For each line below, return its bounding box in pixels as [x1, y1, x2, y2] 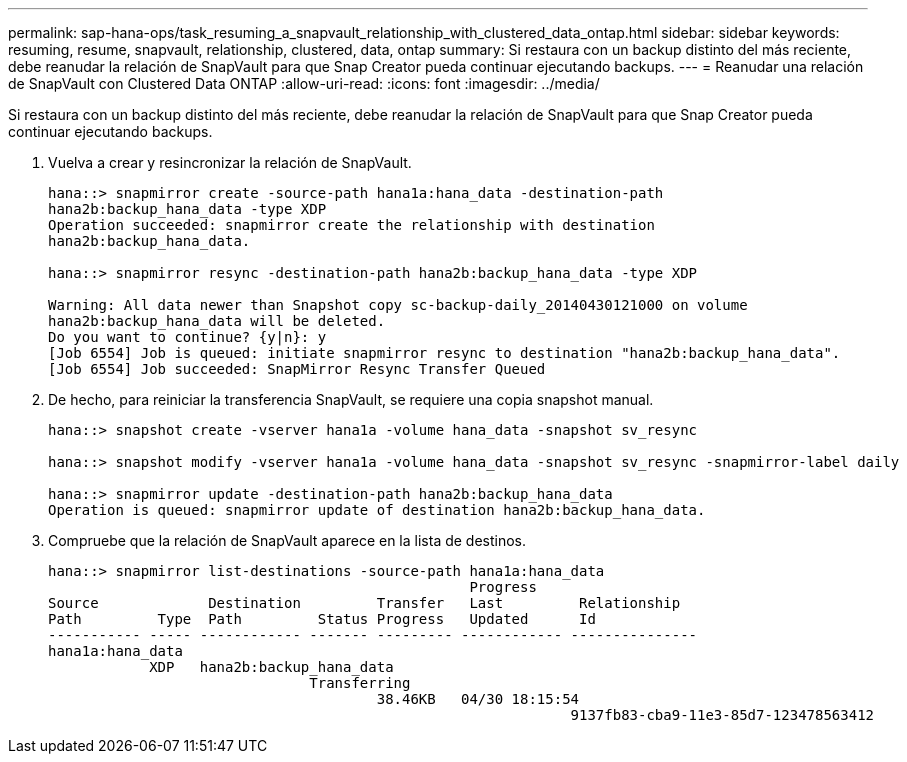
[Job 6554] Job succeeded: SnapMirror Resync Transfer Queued [48, 361, 546, 377]
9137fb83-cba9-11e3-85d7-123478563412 [570, 707, 875, 723]
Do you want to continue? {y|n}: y [48, 329, 327, 345]
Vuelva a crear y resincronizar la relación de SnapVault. [48, 154, 412, 171]
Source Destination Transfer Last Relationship [48, 595, 681, 611]
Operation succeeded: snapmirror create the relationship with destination [48, 217, 655, 233]
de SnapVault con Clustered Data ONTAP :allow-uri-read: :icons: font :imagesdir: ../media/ [8, 75, 600, 92]
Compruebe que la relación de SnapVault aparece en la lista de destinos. [48, 532, 527, 549]
